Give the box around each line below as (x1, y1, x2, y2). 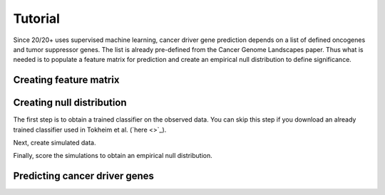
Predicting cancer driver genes (13, 170, 155, 182)
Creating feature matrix (13, 74, 120, 86)
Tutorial (13, 11, 61, 26)
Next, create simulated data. (13, 139, 96, 147)
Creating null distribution (13, 97, 128, 109)
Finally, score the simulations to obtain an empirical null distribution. (13, 152, 213, 160)
